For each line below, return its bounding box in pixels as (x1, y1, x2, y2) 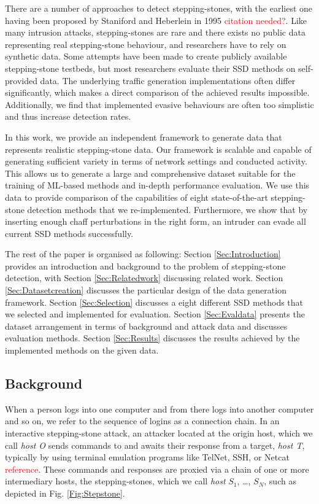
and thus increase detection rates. (5, 110, 131, 123)
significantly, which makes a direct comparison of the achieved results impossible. (5, 86, 310, 99)
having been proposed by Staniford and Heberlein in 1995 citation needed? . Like (5, 14, 307, 26)
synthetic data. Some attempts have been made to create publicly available (5, 50, 287, 63)
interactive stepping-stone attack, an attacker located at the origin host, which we (5, 427, 313, 440)
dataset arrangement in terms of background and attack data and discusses (5, 319, 288, 332)
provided (5, 74, 37, 87)
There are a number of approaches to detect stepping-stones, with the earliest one (5, 2, 313, 14)
